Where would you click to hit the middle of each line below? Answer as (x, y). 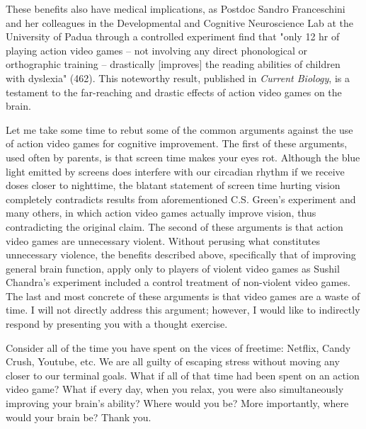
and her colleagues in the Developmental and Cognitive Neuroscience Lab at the (179, 22)
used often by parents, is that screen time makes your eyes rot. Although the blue (183, 157)
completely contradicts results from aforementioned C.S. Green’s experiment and (181, 199)
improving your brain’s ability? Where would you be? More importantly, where (177, 403)
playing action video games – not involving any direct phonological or (157, 50)
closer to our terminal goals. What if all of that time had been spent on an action (183, 375)
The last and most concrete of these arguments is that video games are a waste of (183, 296)
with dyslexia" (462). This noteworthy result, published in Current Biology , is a (178, 78)
